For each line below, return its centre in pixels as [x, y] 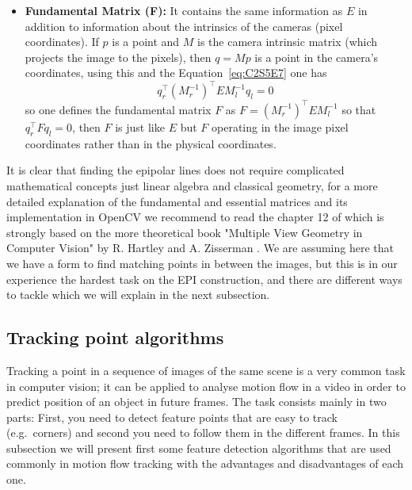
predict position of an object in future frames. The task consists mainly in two [196, 402]
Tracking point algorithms [115, 337]
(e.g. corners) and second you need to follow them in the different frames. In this [203, 433]
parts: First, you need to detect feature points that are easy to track [172, 417]
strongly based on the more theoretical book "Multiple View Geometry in [185, 232]
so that [359, 109]
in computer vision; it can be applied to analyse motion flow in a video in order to [206, 386]
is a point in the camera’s [317, 57]
